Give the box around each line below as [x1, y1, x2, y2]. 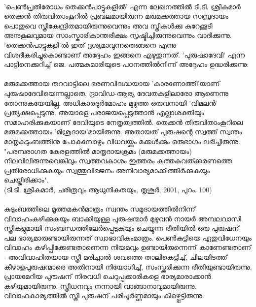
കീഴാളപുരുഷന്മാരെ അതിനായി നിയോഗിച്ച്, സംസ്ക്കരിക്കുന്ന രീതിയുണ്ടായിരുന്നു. [4, 261, 252, 272]
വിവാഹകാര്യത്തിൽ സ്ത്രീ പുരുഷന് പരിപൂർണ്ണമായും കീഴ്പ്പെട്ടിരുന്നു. [4, 290, 204, 301]
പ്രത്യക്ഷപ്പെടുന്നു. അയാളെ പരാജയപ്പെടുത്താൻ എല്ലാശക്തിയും [4, 107, 204, 118]
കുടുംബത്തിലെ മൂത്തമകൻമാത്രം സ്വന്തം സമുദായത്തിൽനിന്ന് [4, 204, 195, 214]
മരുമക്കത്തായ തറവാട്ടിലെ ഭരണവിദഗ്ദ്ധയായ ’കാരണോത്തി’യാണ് [4, 78, 220, 89]
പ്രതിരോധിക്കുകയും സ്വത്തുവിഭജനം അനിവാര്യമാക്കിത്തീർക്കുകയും [4, 165, 210, 175]
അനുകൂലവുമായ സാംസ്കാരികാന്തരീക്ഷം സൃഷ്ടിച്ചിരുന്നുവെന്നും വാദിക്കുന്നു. [4, 30, 232, 40]
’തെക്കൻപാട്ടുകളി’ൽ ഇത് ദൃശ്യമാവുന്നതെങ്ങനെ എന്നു [4, 39, 176, 50]
